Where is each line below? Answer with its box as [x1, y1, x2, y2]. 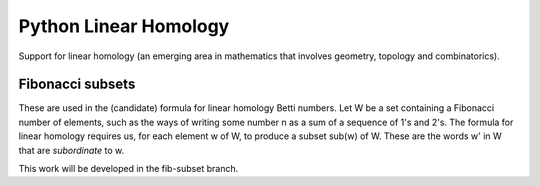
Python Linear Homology [18, 15, 230, 37]
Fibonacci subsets [18, 76, 136, 93]
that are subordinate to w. [18, 144, 125, 156]
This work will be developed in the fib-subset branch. [18, 163, 239, 175]
